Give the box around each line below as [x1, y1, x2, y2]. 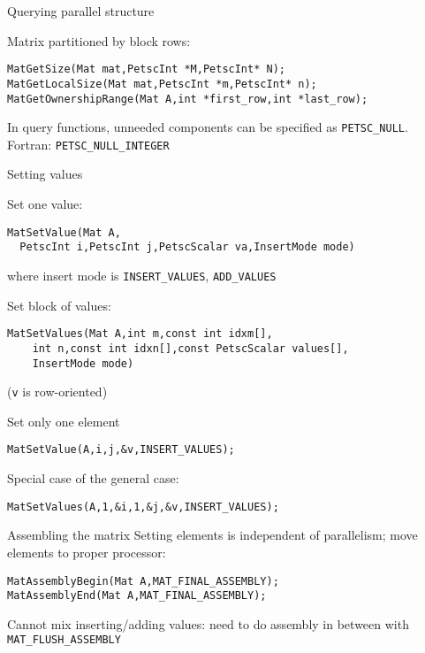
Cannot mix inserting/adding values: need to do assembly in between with [7, 614, 409, 633]
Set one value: [7, 195, 83, 213]
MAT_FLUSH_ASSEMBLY [7, 634, 121, 647]
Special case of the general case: [7, 469, 179, 488]
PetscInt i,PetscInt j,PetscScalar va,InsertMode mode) [19, 241, 355, 254]
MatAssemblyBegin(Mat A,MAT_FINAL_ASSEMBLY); [7, 574, 279, 588]
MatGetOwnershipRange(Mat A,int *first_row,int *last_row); [7, 92, 368, 105]
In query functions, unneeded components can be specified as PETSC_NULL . [7, 118, 408, 136]
